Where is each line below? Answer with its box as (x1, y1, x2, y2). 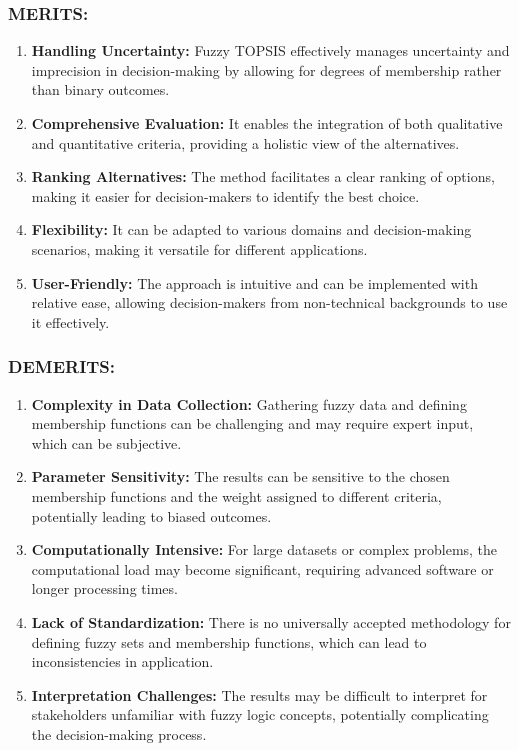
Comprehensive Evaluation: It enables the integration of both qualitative (31, 113, 503, 133)
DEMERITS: (8, 354, 116, 379)
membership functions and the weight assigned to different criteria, (31, 485, 442, 506)
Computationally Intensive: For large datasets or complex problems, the (31, 539, 498, 560)
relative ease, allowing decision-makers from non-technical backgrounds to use (31, 292, 508, 313)
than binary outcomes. (31, 79, 170, 100)
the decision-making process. (31, 723, 207, 744)
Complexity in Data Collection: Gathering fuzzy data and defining (31, 393, 467, 414)
